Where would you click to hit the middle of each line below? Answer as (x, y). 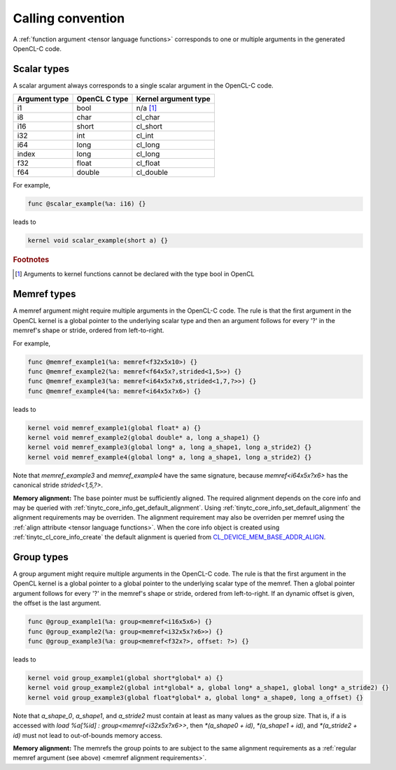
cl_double (152, 173)
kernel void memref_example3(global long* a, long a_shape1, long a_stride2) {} (170, 447)
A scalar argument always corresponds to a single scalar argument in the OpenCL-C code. (143, 85)
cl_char (148, 117)
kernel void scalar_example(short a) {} (98, 241)
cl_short (149, 127)
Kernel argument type (174, 99)
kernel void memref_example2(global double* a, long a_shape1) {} (144, 438)
